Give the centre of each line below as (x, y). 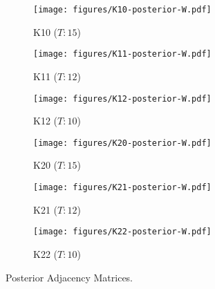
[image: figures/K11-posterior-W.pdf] (122, 54)
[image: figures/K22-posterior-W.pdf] (122, 232)
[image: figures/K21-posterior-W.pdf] (122, 187)
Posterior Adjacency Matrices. (69, 277)
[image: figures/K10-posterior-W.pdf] (122, 10)
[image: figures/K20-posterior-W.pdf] (122, 143)
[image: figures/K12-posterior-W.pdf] (122, 99)
